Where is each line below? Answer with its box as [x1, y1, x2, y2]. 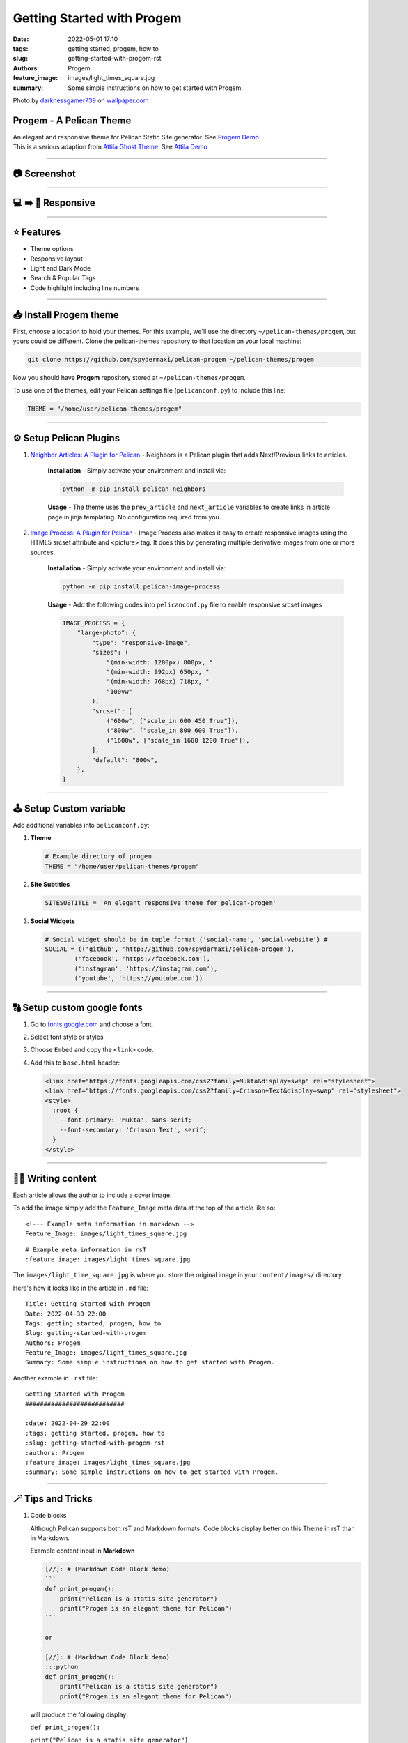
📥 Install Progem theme [13, 309, 120, 321]
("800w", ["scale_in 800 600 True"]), [106, 726, 240, 735]
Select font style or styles [30, 1033, 104, 1041]
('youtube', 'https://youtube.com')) [74, 975, 203, 982]
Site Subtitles [30, 880, 70, 888]
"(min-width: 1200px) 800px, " [106, 658, 214, 666]
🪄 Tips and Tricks [13, 1493, 93, 1505]
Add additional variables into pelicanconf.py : [13, 821, 150, 829]
